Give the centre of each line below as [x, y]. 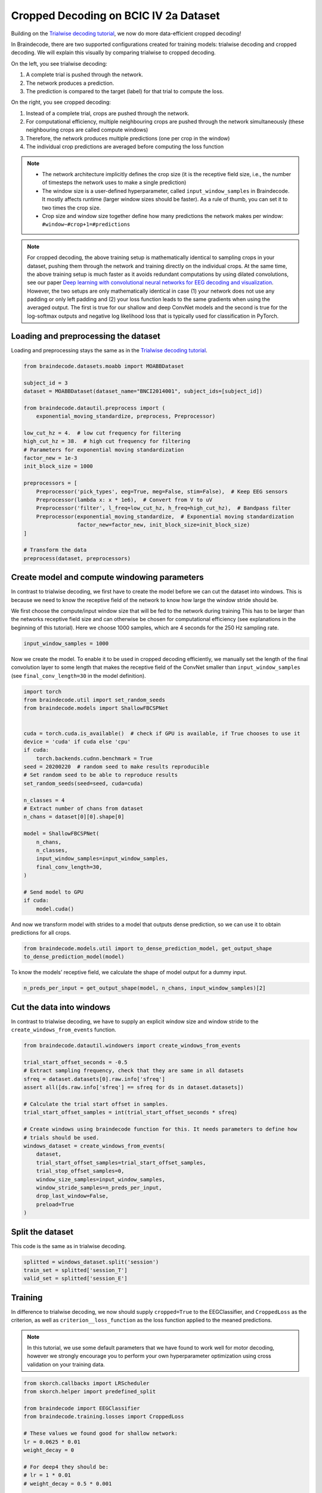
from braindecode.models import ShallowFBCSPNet [96, 708]
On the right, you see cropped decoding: [61, 102]
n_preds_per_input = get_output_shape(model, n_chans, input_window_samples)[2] [145, 988]
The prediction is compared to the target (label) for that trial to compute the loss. [125, 91]
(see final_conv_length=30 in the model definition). [78, 675]
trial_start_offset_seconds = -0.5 [75, 1062]
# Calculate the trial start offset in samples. [96, 1104]
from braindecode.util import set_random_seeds [94, 700]
